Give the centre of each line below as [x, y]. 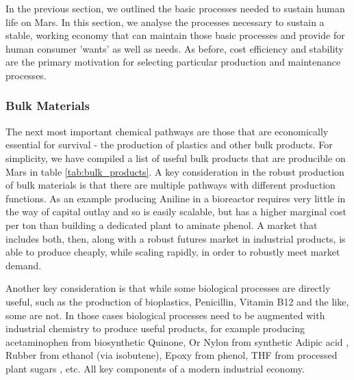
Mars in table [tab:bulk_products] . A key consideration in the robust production [175, 171]
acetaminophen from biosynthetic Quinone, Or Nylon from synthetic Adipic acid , [177, 341]
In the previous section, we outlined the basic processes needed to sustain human [175, 8]
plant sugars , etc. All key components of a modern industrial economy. [155, 368]
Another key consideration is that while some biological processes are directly [168, 288]
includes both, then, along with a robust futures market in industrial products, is [176, 238]
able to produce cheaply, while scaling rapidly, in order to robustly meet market [173, 252]
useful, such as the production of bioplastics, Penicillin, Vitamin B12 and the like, [177, 301]
